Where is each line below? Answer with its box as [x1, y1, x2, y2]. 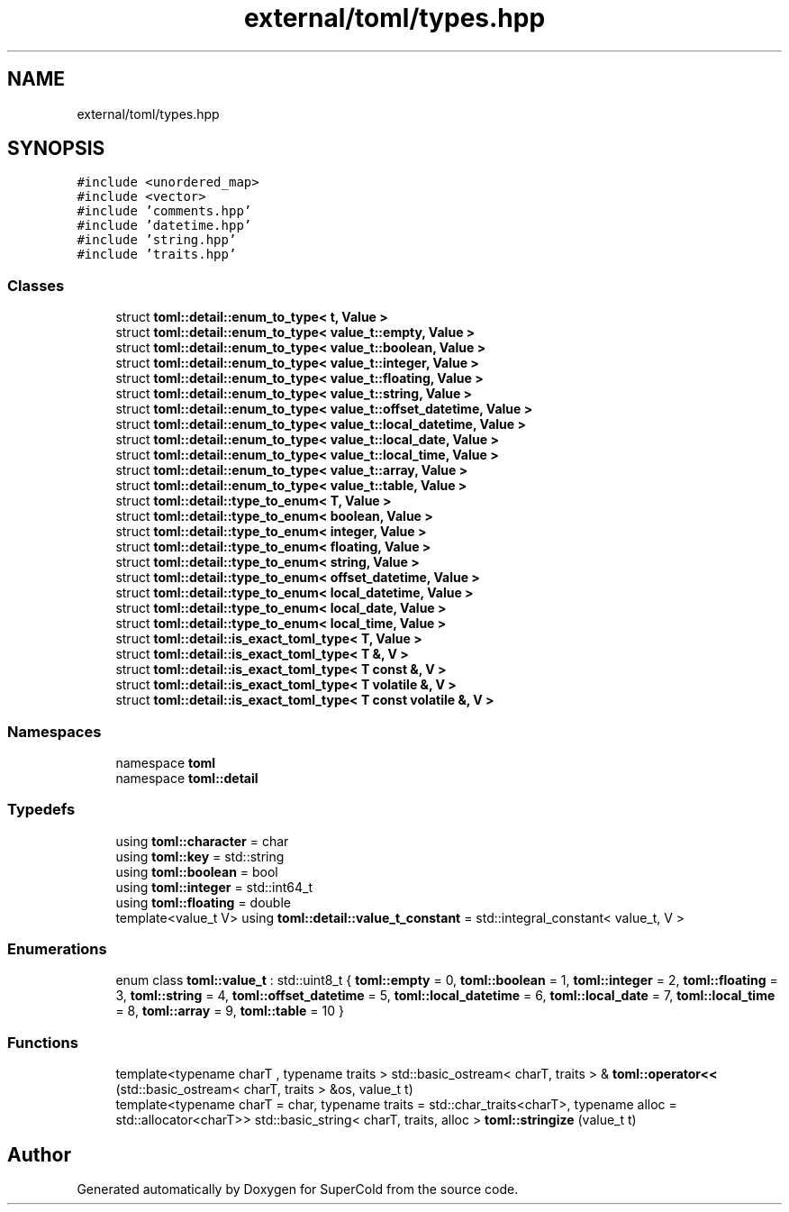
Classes [7, 276, 65, 295]
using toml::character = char [115, 833, 289, 849]
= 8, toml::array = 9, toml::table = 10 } [115, 1003, 344, 1019]
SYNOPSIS [7, 137, 105, 160]
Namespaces [7, 722, 102, 741]
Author [7, 1143, 71, 1166]
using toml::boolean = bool [115, 863, 278, 879]
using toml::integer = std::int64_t [115, 879, 313, 895]
